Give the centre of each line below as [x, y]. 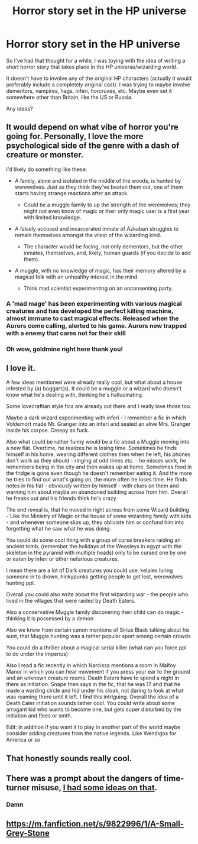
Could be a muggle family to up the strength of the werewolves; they [107, 205]
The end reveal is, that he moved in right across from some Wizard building [98, 510]
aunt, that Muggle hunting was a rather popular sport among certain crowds [98, 636]
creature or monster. [45, 155]
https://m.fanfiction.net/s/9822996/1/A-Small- [95, 824]
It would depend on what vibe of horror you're [92, 127]
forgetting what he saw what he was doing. [59, 529]
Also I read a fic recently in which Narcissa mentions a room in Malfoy [91, 665]
